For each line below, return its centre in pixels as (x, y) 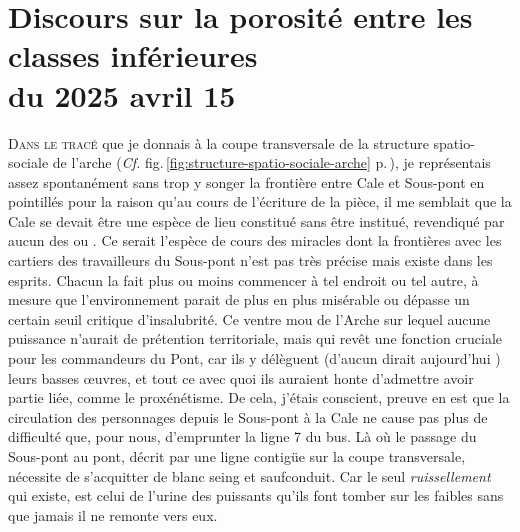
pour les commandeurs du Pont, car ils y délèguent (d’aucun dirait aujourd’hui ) (254, 358)
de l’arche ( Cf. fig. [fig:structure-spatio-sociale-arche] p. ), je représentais (271, 162)
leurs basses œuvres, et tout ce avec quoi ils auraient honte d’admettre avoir (241, 377)
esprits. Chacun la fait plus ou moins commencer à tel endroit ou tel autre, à (243, 279)
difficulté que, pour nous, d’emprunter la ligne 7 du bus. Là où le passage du (242, 436)
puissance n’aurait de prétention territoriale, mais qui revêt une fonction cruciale (255, 338)
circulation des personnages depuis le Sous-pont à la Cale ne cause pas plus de (248, 416)
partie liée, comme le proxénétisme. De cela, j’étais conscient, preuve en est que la (259, 397)
